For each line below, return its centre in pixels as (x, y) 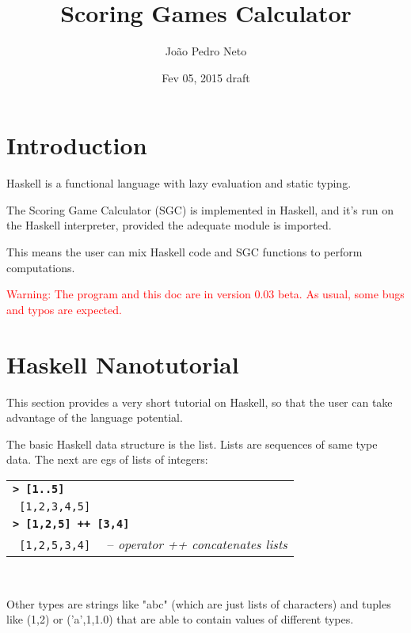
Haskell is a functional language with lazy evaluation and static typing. (179, 183)
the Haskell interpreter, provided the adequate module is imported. (169, 225)
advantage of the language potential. (95, 417)
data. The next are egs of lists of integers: (107, 459)
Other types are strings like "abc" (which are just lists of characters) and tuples (199, 603)
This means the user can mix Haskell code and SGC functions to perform (185, 252)
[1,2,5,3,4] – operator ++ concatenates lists (153, 544)
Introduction (77, 145)
